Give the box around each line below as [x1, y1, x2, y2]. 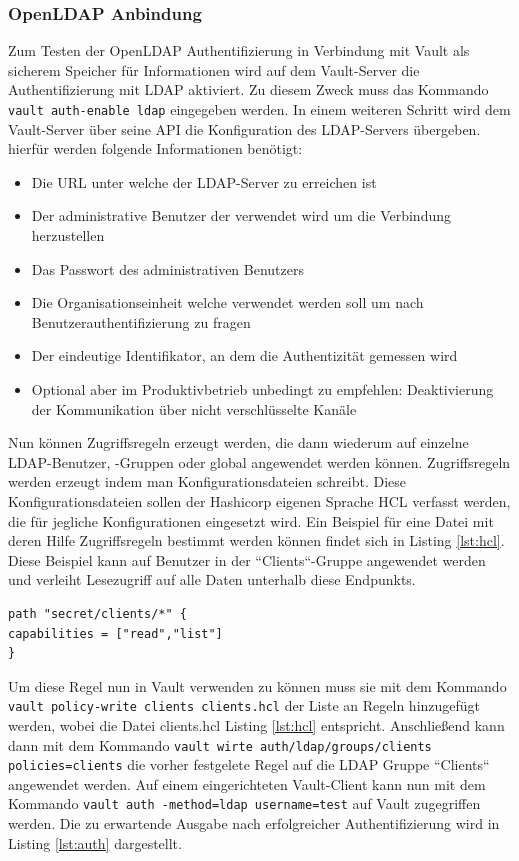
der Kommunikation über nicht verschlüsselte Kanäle [31, 398, 357, 419]
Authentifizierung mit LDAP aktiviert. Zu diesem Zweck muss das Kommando [8, 79, 489, 100]
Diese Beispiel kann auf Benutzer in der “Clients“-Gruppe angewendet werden [8, 549, 486, 570]
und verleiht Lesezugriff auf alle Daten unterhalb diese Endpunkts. [8, 569, 416, 590]
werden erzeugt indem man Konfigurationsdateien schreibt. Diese [8, 471, 407, 492]
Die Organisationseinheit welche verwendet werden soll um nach [31, 292, 424, 313]
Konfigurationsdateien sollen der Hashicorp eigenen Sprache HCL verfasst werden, [8, 490, 511, 511]
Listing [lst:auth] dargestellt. [8, 832, 182, 853]
